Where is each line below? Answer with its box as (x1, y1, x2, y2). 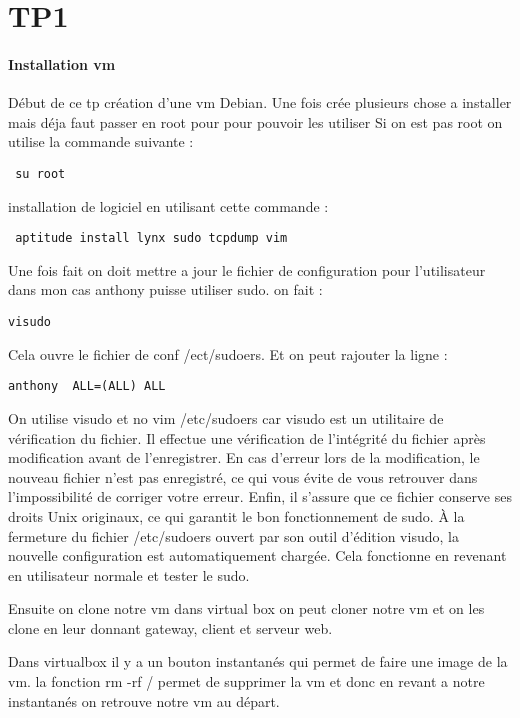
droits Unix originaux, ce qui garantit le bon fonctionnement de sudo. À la (8, 505, 465, 526)
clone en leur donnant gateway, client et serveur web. (8, 617, 333, 638)
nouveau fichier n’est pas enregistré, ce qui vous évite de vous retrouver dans (8, 466, 478, 487)
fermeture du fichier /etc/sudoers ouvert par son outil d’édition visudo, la (8, 525, 459, 546)
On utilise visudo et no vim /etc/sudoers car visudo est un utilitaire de (8, 407, 444, 428)
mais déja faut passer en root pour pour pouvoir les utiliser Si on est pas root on (8, 111, 503, 132)
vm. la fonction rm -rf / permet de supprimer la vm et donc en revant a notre (8, 671, 485, 692)
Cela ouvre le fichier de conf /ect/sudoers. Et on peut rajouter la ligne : (8, 343, 448, 364)
